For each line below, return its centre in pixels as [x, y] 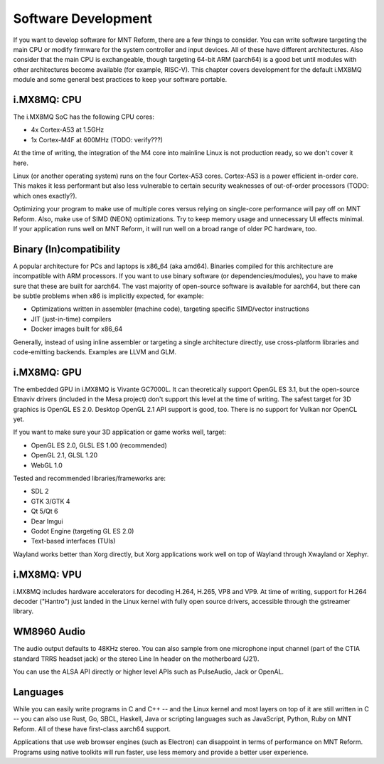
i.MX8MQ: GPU [47, 372]
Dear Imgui [47, 521]
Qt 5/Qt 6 [44, 511]
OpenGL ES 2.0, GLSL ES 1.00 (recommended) [99, 445]
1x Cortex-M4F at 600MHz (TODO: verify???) [97, 139]
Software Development [83, 18]
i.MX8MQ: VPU [47, 574]
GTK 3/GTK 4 [50, 501]
